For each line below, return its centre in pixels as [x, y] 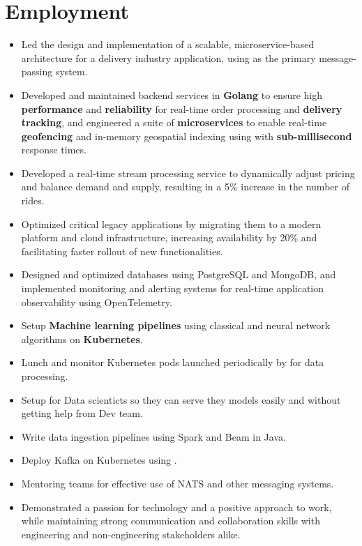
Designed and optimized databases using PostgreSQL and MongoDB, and [179, 274]
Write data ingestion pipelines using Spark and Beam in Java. [153, 436]
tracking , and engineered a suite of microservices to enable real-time [174, 122]
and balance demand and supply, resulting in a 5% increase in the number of [185, 187]
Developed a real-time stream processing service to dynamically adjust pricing [188, 173]
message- [338, 58]
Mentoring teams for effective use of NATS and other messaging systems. [178, 483]
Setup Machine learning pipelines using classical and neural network [176, 325]
